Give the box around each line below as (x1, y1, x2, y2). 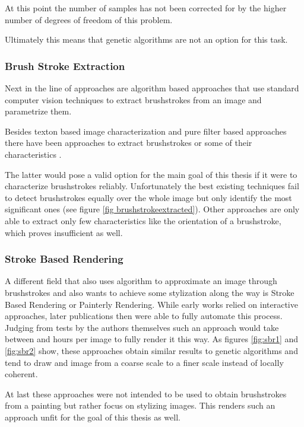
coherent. (5, 368, 38, 380)
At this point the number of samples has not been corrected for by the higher (5, 2, 287, 14)
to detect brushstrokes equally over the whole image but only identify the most (5, 191, 292, 203)
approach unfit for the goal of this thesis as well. (5, 410, 180, 423)
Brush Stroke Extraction (5, 58, 125, 73)
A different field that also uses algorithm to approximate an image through (5, 275, 277, 287)
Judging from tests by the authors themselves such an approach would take (5, 321, 279, 333)
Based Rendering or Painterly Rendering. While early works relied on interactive (5, 298, 298, 310)
